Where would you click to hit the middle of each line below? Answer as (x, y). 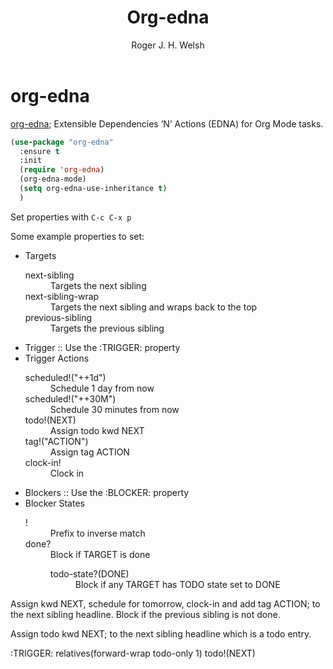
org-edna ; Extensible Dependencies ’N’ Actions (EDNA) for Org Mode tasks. (167, 123)
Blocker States (54, 503)
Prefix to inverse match (97, 533)
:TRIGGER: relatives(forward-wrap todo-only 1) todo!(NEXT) (133, 653)
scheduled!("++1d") (65, 377)
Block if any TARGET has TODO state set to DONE (177, 584)
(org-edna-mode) (53, 179)
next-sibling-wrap (62, 296)
